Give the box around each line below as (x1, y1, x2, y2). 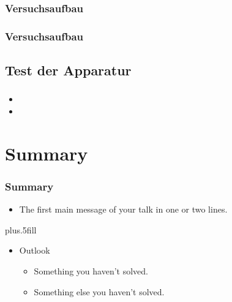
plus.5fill (5, 223, 37, 236)
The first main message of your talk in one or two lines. (19, 203, 228, 216)
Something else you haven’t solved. (34, 285, 165, 298)
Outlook (19, 244, 50, 257)
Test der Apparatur (5, 61, 132, 80)
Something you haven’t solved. (34, 264, 148, 277)
